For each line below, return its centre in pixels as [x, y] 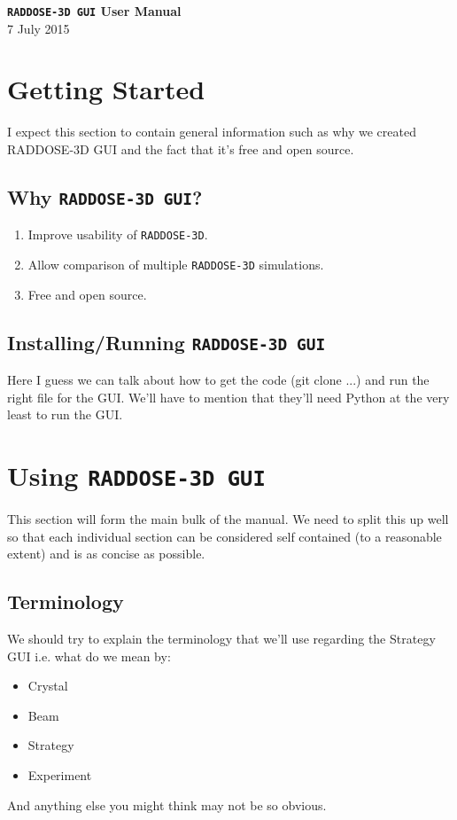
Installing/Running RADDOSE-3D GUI [167, 342]
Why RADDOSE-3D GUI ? [105, 196]
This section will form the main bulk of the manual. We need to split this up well [228, 519]
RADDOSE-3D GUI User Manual [94, 11]
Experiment [60, 775]
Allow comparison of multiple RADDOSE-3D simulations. [176, 264]
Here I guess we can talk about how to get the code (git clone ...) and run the [218, 380]
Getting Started [106, 89]
